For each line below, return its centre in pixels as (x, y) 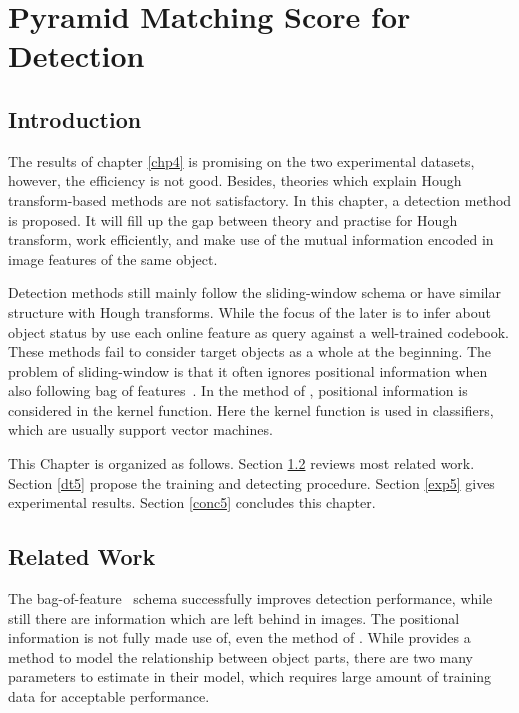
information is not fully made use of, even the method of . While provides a (239, 637)
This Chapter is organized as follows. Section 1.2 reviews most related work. (241, 463)
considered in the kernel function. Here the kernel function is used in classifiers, (251, 409)
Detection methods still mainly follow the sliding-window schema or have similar (254, 292)
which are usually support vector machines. (140, 429)
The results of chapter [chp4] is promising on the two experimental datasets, (241, 160)
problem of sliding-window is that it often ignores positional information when (248, 370)
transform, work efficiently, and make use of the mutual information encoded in (251, 239)
